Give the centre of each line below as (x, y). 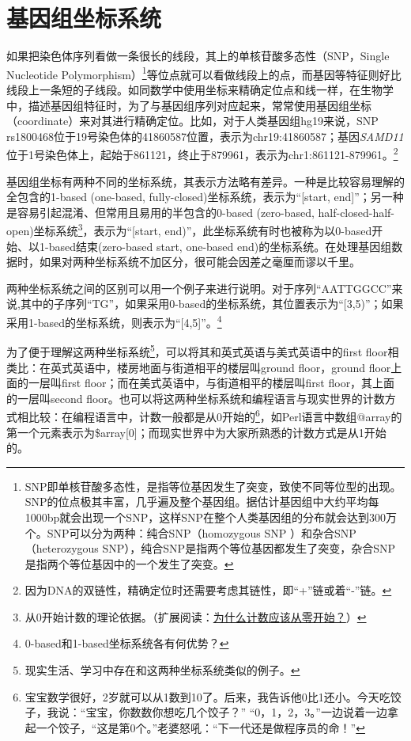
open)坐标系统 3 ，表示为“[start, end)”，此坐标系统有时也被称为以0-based (189, 230)
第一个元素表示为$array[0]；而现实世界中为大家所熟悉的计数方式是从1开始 (196, 432)
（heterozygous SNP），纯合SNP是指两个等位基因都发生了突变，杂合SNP (210, 548)
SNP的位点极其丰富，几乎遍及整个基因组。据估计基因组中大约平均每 (202, 502)
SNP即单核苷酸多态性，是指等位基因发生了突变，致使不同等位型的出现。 (213, 486)
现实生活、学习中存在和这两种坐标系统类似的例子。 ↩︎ (162, 670)
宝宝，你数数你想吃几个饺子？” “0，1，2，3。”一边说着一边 (236, 712)
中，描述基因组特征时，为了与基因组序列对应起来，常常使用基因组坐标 (189, 105)
